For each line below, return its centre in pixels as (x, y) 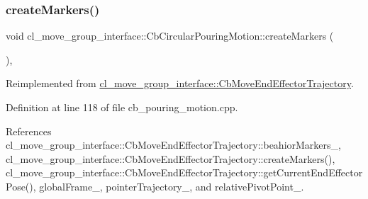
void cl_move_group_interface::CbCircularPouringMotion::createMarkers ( (170, 36)
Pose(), (21, 186)
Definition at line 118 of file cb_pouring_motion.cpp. (122, 107)
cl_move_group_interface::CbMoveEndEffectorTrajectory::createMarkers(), (171, 158)
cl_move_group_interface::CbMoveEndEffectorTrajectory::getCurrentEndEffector (184, 172)
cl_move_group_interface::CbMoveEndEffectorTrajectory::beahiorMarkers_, (173, 145)
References (29, 131)
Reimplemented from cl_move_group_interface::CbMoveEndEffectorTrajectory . (180, 83)
